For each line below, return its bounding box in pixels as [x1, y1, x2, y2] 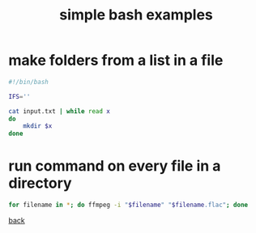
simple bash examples [59, 6, 213, 24]
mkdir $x [23, 122, 53, 130]
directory [8, 174, 72, 193]
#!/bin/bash [8, 78, 49, 86]
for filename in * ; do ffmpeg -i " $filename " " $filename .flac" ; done [8, 201, 249, 210]
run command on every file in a [8, 157, 221, 176]
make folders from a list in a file [8, 51, 224, 70]
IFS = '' [8, 92, 31, 100]
